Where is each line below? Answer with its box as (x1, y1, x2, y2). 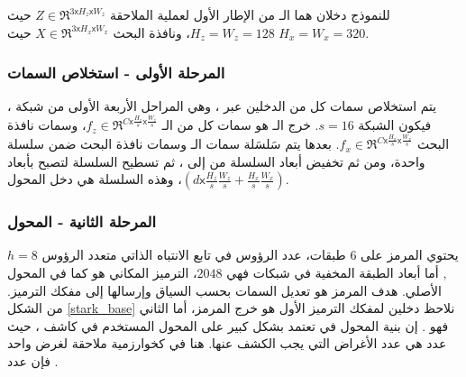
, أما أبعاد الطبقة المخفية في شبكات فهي (226, 263, 447, 282)
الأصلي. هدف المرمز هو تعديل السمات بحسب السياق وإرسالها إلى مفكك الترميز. (7, 280, 442, 299)
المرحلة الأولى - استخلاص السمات (7, 61, 225, 84)
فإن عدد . (7, 352, 59, 371)
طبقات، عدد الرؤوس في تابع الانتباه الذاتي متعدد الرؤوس (41, 245, 346, 264)
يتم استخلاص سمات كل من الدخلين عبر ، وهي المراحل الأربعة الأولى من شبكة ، (7, 97, 437, 115)
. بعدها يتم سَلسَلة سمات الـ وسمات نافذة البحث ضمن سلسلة (7, 134, 340, 153)
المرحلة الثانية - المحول (7, 210, 156, 233)
